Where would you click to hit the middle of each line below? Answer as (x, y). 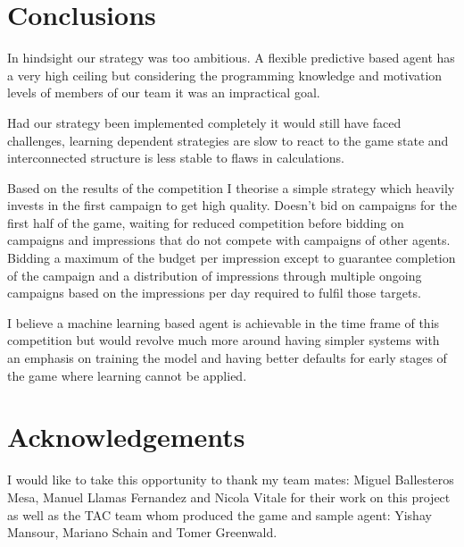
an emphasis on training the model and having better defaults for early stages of (227, 358)
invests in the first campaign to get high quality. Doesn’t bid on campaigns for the (232, 205)
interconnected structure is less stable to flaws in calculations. (176, 158)
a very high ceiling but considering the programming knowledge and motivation (225, 75)
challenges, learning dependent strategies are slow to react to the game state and (228, 140)
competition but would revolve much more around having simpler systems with (224, 340)
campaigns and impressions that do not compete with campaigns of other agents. (229, 240)
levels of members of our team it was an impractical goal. (164, 93)
